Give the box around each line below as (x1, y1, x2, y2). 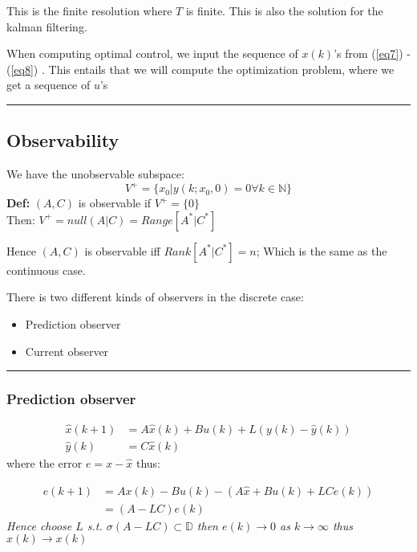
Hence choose (6, 517, 72, 534)
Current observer (25, 342, 109, 359)
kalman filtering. (6, 18, 87, 35)
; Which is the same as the (256, 242, 387, 259)
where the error (6, 454, 83, 471)
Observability (6, 128, 119, 153)
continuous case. (6, 261, 86, 278)
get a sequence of (6, 76, 91, 93)
